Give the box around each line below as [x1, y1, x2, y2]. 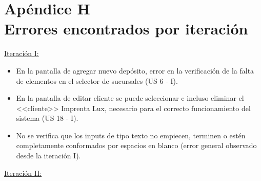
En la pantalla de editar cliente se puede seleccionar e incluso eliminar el [16, 93, 244, 103]
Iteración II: [4, 167, 42, 178]
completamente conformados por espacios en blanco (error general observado [16, 140, 257, 151]
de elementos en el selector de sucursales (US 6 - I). [16, 75, 178, 86]
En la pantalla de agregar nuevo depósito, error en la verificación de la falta [16, 65, 254, 76]
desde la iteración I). [16, 150, 81, 161]
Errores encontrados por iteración [4, 18, 248, 39]
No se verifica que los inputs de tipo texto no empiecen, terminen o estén [16, 130, 246, 140]
